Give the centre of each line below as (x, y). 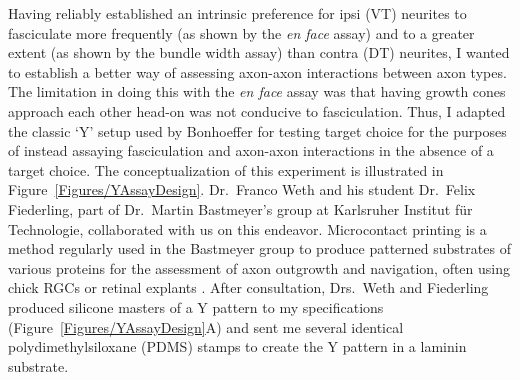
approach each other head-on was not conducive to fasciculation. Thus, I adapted (257, 110)
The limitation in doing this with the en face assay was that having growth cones (257, 91)
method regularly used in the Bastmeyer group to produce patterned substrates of (259, 248)
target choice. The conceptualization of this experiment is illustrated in (226, 169)
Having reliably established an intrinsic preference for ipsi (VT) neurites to (237, 13)
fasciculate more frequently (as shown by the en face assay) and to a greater (241, 32)
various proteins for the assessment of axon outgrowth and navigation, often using (259, 267)
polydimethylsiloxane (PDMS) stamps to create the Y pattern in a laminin (237, 346)
